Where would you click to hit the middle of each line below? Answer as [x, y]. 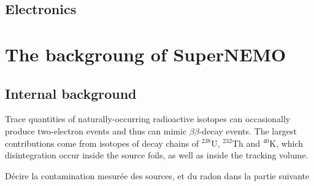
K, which [286, 143]
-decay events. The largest [248, 130]
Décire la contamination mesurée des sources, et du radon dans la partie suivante [157, 175]
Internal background [71, 93]
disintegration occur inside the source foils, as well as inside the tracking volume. [157, 155]
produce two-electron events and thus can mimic [96, 130]
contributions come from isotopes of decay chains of [102, 143]
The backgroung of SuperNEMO [146, 54]
